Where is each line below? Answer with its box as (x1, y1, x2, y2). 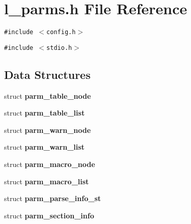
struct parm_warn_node (4, 124, 91, 135)
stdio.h (46, 44, 72, 51)
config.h (46, 29, 76, 36)
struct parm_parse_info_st (4, 193, 101, 204)
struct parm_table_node (4, 90, 91, 101)
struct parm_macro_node (4, 159, 95, 170)
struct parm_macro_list (4, 176, 89, 186)
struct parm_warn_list (4, 142, 85, 152)
